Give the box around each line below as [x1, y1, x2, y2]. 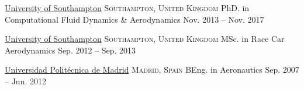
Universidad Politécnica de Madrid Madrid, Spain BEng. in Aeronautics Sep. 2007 [5, 63, 299, 76]
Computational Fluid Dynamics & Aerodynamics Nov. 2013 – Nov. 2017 [5, 13, 264, 25]
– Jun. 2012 [5, 74, 46, 87]
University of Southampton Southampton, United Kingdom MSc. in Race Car [5, 33, 285, 45]
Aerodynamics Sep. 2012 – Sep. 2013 [5, 44, 136, 56]
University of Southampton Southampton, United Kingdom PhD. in [5, 2, 250, 13]
